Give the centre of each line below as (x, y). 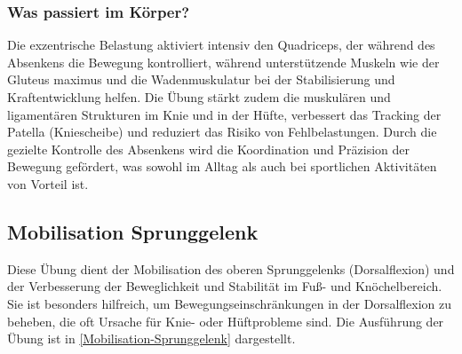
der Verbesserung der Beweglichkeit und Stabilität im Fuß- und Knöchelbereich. (225, 286)
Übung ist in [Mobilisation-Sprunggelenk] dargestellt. (151, 338)
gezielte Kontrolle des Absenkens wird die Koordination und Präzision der (208, 149)
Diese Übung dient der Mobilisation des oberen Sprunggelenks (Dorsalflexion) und (231, 268)
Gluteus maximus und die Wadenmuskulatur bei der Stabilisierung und (201, 79)
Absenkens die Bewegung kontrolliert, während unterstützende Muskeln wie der (223, 62)
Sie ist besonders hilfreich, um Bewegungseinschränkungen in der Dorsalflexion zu (230, 303)
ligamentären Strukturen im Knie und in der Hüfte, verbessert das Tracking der (224, 114)
